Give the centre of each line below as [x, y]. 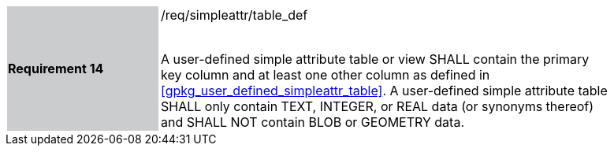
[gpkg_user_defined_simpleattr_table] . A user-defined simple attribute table [384, 91]
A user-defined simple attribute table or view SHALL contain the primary [375, 59]
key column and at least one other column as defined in [326, 75]
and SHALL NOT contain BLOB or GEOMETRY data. [313, 122]
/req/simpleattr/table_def [234, 15]
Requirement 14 [56, 69]
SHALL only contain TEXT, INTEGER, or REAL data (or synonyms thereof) [378, 106]
